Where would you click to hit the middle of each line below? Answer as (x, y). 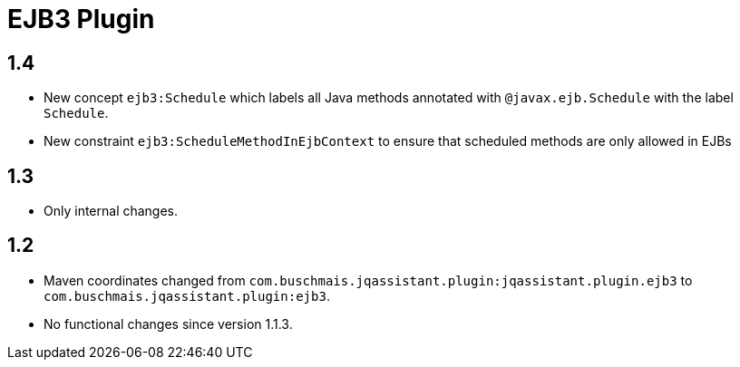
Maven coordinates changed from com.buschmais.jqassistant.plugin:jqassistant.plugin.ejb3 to (368, 280)
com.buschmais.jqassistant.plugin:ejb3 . (187, 295)
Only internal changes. (111, 211)
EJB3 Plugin (81, 19)
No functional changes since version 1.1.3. (168, 324)
